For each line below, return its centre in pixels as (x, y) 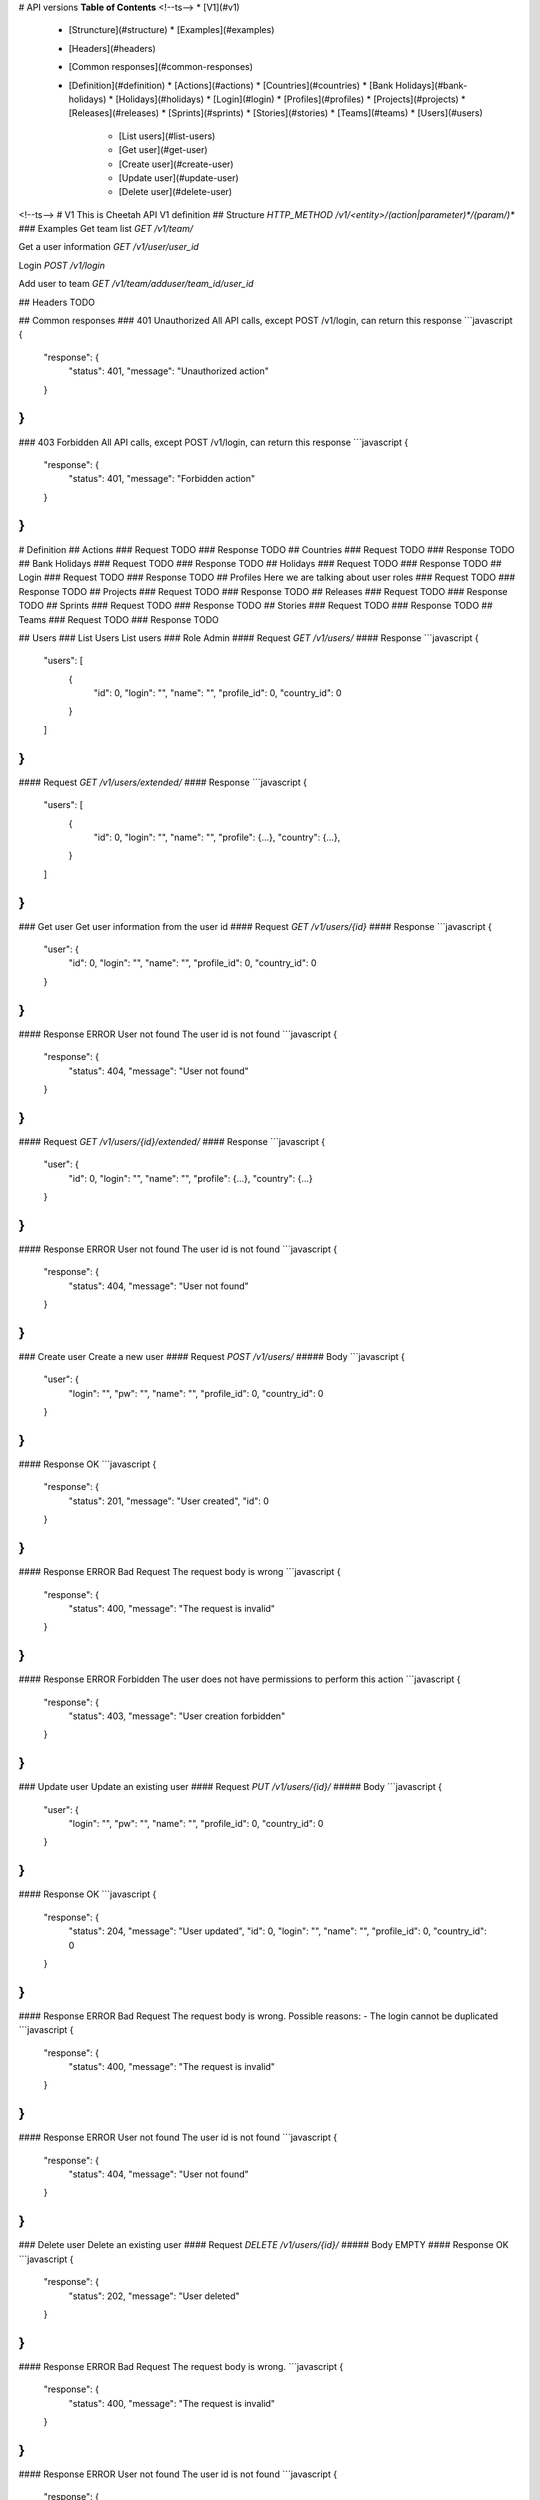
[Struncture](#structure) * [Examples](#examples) (171, 30)
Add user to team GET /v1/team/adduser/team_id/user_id (136, 284)
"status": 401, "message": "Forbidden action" (161, 479)
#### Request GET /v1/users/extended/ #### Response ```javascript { (162, 782)
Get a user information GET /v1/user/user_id (108, 247)
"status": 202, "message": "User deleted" (154, 2296)
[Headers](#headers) (112, 48)
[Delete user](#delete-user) (175, 192)
